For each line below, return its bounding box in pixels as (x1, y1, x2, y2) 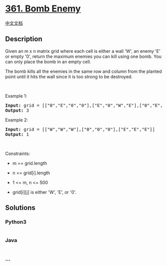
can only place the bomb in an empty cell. (5, 58, 91, 65)
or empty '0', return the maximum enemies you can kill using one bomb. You (5, 53, 162, 59)
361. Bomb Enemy (5, 3, 81, 14)
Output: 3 (5, 108, 29, 113)
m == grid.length (12, 160, 47, 166)
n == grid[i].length (12, 170, 50, 176)
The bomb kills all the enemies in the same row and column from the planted (5, 68, 162, 74)
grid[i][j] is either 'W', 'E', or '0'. (12, 189, 77, 195)
